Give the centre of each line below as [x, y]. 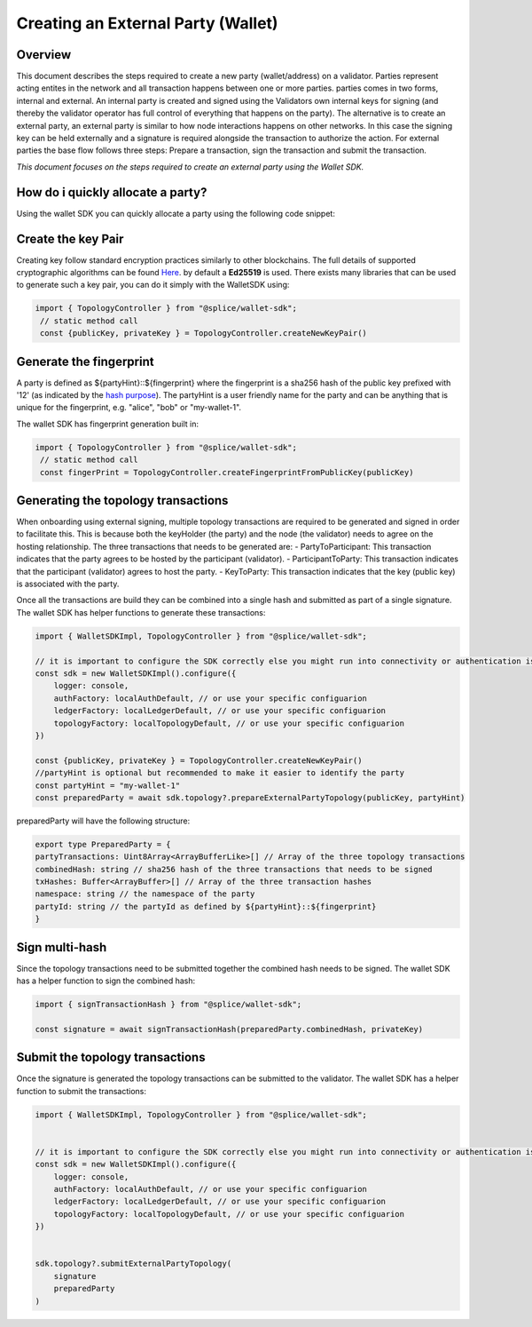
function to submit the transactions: [81, 1091]
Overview [44, 55]
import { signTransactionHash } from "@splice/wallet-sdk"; [168, 1005]
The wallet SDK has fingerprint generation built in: [108, 424]
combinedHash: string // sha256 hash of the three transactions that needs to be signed [234, 869]
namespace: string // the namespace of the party [145, 894]
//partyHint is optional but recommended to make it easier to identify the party [220, 773]
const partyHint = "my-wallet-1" [108, 785]
